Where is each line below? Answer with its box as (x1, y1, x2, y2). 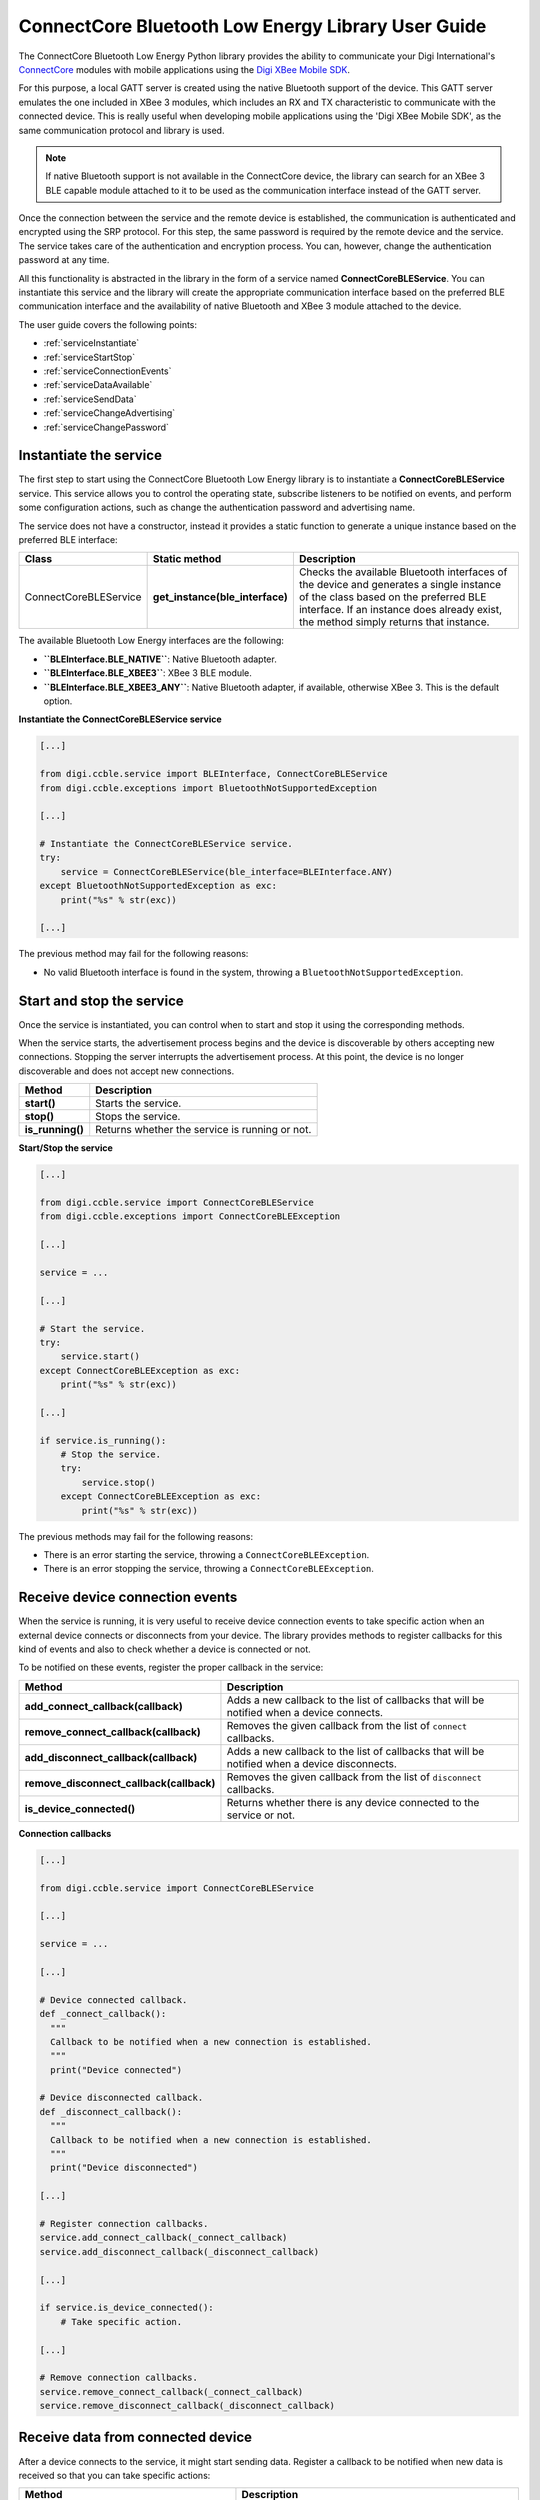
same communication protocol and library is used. (18, 124, 225, 136)
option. (43, 695, 73, 707)
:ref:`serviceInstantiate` (43, 337, 140, 349)
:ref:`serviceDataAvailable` (43, 379, 153, 391)
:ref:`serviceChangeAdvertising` (43, 407, 176, 419)
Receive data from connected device (18, 2429, 253, 2446)
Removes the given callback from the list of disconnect (226, 1770, 482, 1784)
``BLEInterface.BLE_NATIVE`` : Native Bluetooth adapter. (43, 653, 277, 665)
